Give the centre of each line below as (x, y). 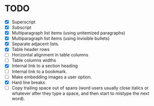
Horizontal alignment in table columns (50, 55)
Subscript (21, 27)
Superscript (24, 22)
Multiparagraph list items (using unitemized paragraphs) (68, 33)
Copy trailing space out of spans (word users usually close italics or (80, 88)
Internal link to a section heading (45, 66)
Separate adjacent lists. (35, 44)
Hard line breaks (28, 82)
